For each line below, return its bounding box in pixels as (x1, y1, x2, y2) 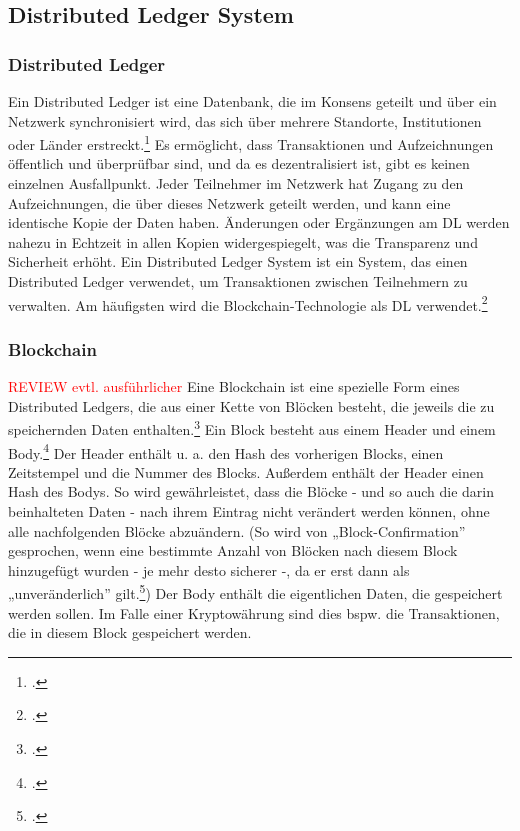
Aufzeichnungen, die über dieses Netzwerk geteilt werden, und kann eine (8, 192, 451, 213)
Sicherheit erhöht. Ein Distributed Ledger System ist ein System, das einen (8, 251, 468, 272)
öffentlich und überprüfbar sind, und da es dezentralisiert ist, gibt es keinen (8, 153, 470, 174)
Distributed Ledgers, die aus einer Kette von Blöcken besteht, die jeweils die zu (8, 395, 495, 416)
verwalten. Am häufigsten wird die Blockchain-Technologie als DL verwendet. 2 (8, 291, 488, 315)
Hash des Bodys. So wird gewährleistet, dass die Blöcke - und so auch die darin (8, 481, 494, 502)
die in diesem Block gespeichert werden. (8, 622, 252, 643)
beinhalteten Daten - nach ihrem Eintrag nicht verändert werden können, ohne (8, 500, 490, 521)
